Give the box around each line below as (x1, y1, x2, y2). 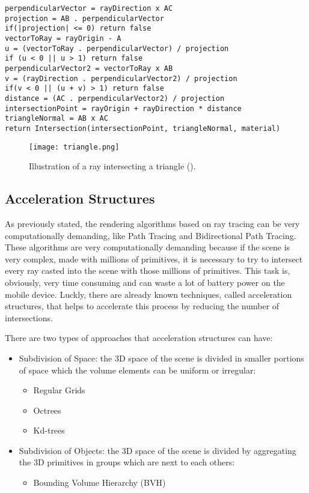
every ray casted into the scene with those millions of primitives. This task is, (5, 264, 290, 277)
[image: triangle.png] (29, 142, 120, 151)
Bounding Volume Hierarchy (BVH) (33, 476, 166, 489)
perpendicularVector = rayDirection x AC (5, 4, 173, 13)
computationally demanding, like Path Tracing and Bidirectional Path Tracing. (5, 229, 296, 241)
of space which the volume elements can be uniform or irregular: (19, 363, 256, 376)
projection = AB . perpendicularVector (5, 14, 164, 23)
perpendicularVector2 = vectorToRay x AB (5, 64, 173, 73)
